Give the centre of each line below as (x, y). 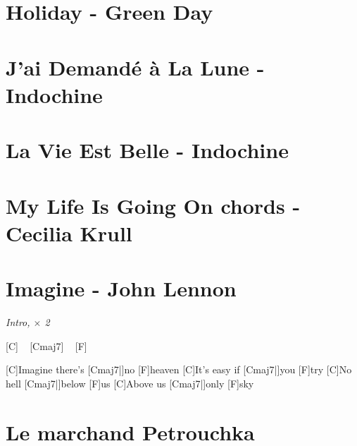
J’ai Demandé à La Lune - (135, 67)
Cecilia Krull (69, 233)
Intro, (18, 322)
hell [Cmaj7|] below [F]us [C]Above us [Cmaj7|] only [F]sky (130, 383)
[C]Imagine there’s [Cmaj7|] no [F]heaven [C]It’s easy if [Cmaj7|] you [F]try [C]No (179, 369)
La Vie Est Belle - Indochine (147, 150)
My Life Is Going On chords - (153, 205)
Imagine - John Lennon (121, 288)
